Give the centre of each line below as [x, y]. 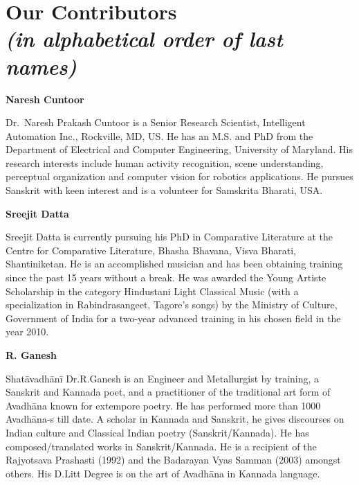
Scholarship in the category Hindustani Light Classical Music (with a [152, 291]
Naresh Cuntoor [45, 99]
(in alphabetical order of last [144, 39]
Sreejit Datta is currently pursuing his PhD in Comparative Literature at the [169, 237]
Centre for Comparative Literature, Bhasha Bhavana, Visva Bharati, [151, 250]
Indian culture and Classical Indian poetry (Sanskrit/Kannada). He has [157, 432]
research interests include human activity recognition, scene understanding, [165, 162]
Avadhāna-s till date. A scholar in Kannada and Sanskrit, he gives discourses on [175, 419]
